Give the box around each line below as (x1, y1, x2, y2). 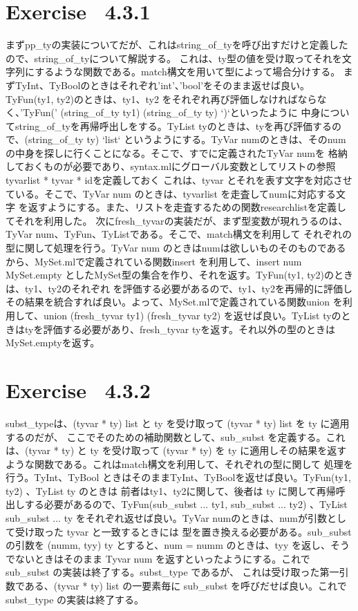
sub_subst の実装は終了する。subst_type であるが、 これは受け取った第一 (6, 565, 339, 579)
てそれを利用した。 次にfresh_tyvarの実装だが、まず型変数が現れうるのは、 (6, 213, 348, 227)
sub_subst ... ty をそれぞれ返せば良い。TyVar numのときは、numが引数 (6, 511, 328, 525)
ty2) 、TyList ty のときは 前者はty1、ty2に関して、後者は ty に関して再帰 (6, 483, 336, 498)
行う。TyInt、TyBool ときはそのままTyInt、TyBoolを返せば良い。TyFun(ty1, (6, 470, 351, 485)
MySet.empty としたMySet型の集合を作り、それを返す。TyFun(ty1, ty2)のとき (6, 267, 354, 282)
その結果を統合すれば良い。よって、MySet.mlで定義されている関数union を (6, 294, 343, 309)
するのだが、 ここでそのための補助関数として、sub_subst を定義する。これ (6, 429, 346, 444)
